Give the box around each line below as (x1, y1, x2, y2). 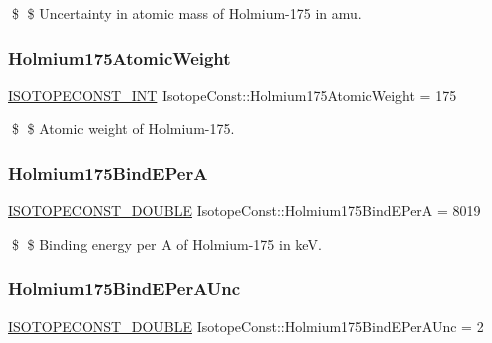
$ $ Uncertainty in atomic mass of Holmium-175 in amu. (11, 3, 362, 23)
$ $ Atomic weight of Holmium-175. (11, 118, 235, 139)
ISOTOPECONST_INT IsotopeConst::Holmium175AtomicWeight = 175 (8, 84, 457, 105)
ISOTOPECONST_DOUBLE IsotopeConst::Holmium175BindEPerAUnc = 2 (8, 315, 484, 336)
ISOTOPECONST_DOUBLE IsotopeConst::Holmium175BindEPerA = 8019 (8, 200, 481, 221)
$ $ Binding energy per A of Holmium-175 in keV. (11, 233, 322, 254)
